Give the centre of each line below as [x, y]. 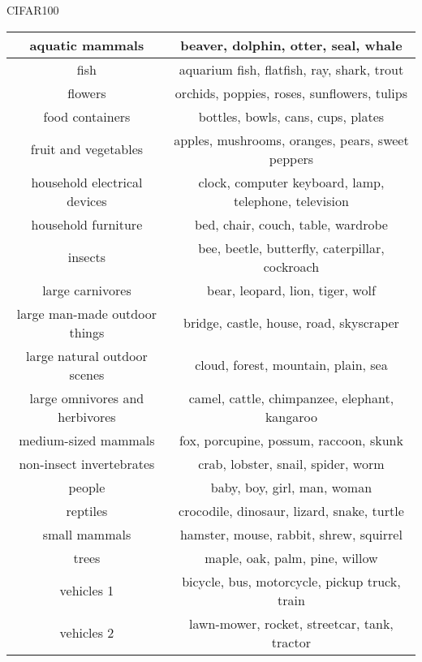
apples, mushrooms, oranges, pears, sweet [291, 140]
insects [87, 257]
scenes [87, 374]
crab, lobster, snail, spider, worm [291, 463]
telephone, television [291, 200]
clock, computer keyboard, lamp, [291, 182]
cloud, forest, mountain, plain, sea [291, 365]
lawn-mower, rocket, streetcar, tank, [291, 623]
